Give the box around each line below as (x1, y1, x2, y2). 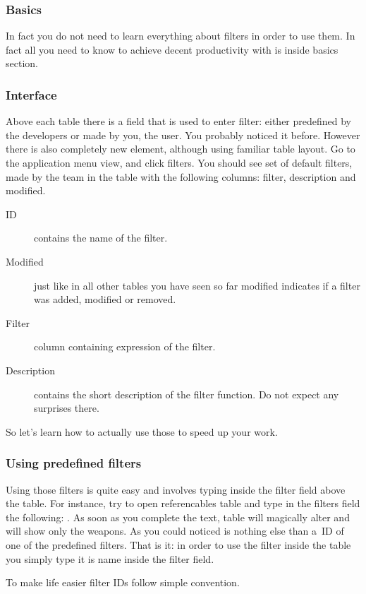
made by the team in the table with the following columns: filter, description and (6, 169, 356, 184)
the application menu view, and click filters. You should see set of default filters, (6, 155, 353, 170)
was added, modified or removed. (34, 292, 176, 307)
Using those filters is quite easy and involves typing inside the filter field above (6, 482, 346, 497)
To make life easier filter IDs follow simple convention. (6, 575, 240, 590)
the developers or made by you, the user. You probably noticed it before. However (6, 127, 360, 142)
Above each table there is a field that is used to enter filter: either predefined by (6, 114, 352, 129)
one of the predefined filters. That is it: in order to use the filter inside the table (6, 537, 351, 552)
